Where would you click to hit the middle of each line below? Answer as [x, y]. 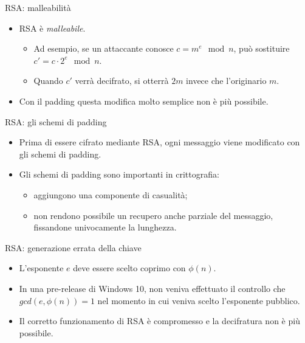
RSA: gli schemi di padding [56, 121]
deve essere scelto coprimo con [129, 268]
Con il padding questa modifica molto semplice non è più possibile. [144, 101]
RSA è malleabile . [52, 28]
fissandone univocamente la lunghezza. [105, 227]
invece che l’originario [226, 81]
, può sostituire [262, 48]
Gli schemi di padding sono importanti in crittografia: [119, 174]
